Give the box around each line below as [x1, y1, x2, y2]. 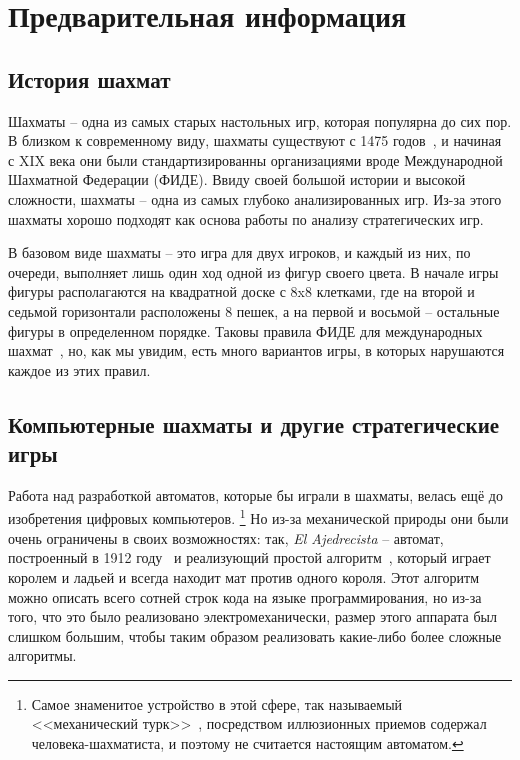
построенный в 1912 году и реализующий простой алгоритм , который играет [8, 547, 491, 568]
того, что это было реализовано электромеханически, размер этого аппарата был [8, 606, 497, 627]
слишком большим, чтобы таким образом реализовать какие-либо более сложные [8, 625, 502, 646]
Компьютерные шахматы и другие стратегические [8, 408, 500, 439]
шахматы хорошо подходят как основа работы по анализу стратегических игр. [8, 208, 484, 229]
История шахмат [8, 63, 171, 94]
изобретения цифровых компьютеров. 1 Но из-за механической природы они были [8, 505, 509, 529]
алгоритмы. [8, 645, 77, 666]
